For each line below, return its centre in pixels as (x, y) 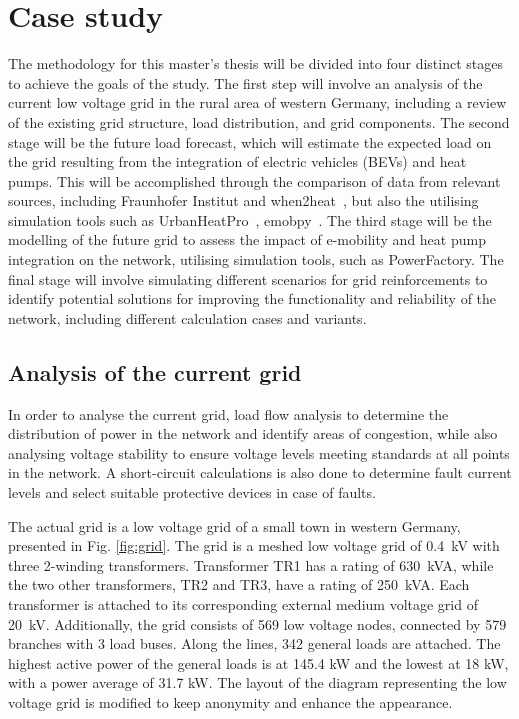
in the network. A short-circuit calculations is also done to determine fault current (260, 472)
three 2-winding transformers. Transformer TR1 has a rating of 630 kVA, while (251, 564)
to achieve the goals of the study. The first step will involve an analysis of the (245, 82)
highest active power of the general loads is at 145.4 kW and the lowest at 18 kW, (258, 662)
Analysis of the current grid (155, 371)
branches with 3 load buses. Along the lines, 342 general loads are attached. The (254, 643)
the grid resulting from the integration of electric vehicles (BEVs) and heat (237, 161)
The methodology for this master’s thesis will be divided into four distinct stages (256, 63)
